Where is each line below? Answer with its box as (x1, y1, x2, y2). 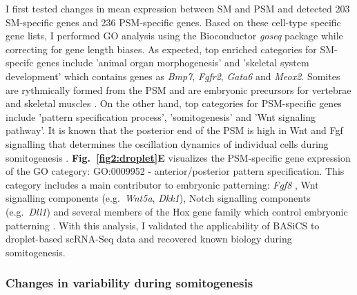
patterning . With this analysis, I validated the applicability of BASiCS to (6, 218, 320, 232)
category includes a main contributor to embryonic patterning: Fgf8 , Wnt (6, 177, 319, 191)
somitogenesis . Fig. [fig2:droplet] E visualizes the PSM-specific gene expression (6, 150, 351, 164)
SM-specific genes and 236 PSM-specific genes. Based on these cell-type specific (6, 15, 341, 29)
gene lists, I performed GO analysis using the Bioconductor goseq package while (6, 28, 343, 43)
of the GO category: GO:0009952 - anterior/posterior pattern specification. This (6, 164, 345, 178)
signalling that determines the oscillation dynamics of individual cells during (6, 136, 329, 151)
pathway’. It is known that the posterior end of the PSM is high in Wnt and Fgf (6, 123, 343, 137)
